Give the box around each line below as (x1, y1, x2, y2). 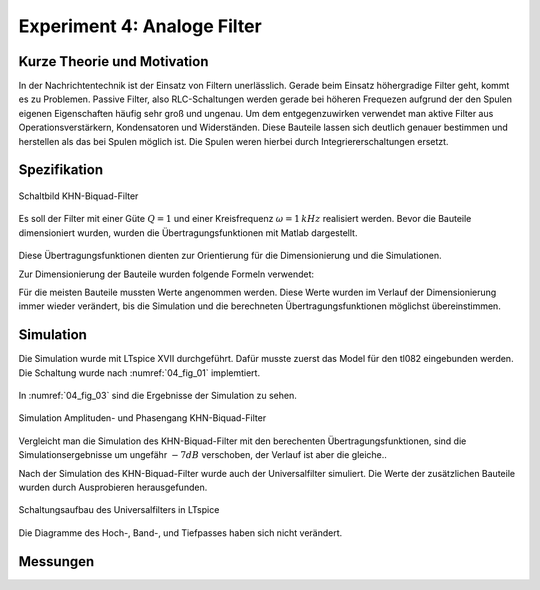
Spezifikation (18, 161, 104, 179)
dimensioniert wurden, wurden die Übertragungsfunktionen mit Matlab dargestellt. (18, 226, 358, 239)
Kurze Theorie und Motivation (18, 53, 209, 70)
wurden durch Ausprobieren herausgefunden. (18, 481, 208, 494)
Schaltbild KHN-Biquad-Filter (18, 190, 139, 202)
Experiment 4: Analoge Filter (18, 15, 262, 37)
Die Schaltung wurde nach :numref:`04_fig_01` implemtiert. (18, 366, 260, 379)
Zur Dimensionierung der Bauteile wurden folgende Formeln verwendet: (18, 268, 315, 280)
